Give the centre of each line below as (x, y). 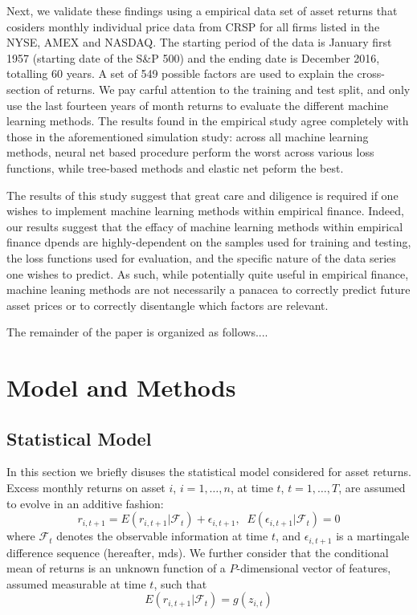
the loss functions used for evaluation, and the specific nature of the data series (201, 257)
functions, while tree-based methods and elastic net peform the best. (175, 167)
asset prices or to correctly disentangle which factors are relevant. (168, 305)
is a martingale (373, 536)
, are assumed (372, 488)
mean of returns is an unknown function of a (116, 568)
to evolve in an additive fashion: (85, 503)
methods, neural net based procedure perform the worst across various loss (190, 152)
